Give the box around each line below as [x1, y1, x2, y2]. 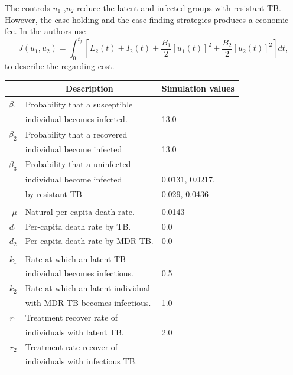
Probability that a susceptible [25, 97, 133, 110]
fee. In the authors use [5, 25, 86, 37]
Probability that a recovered [25, 128, 128, 140]
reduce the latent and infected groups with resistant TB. [77, 2, 281, 14]
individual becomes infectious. [25, 267, 134, 279]
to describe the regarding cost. [5, 60, 115, 72]
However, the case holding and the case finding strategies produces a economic [5, 13, 289, 25]
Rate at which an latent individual [25, 282, 151, 294]
